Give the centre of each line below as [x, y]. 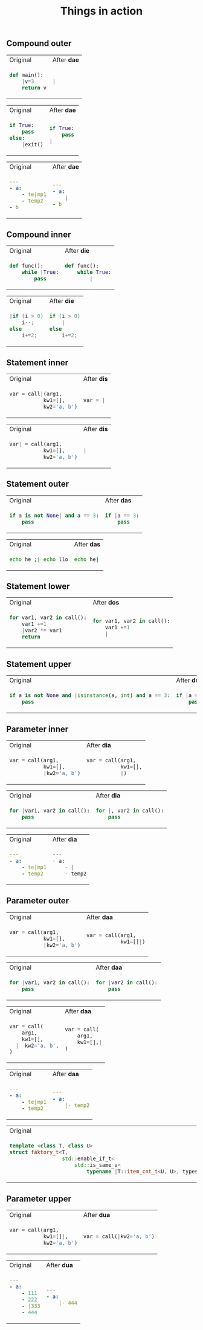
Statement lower [38, 586]
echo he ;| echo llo [39, 559]
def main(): [27, 75]
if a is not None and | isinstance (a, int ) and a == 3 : [90, 696]
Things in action [101, 11]
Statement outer [38, 484]
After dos [106, 603]
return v [34, 88]
